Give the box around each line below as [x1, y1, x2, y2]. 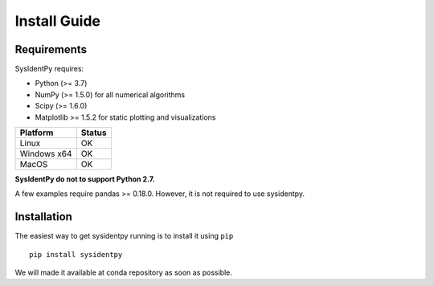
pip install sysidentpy [29, 250, 123, 259]
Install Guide [14, 12, 100, 30]
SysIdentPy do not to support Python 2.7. [14, 174, 156, 184]
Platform [19, 127, 54, 138]
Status [80, 127, 107, 138]
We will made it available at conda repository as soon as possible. [14, 268, 233, 277]
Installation [14, 210, 72, 224]
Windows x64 [19, 149, 72, 160]
